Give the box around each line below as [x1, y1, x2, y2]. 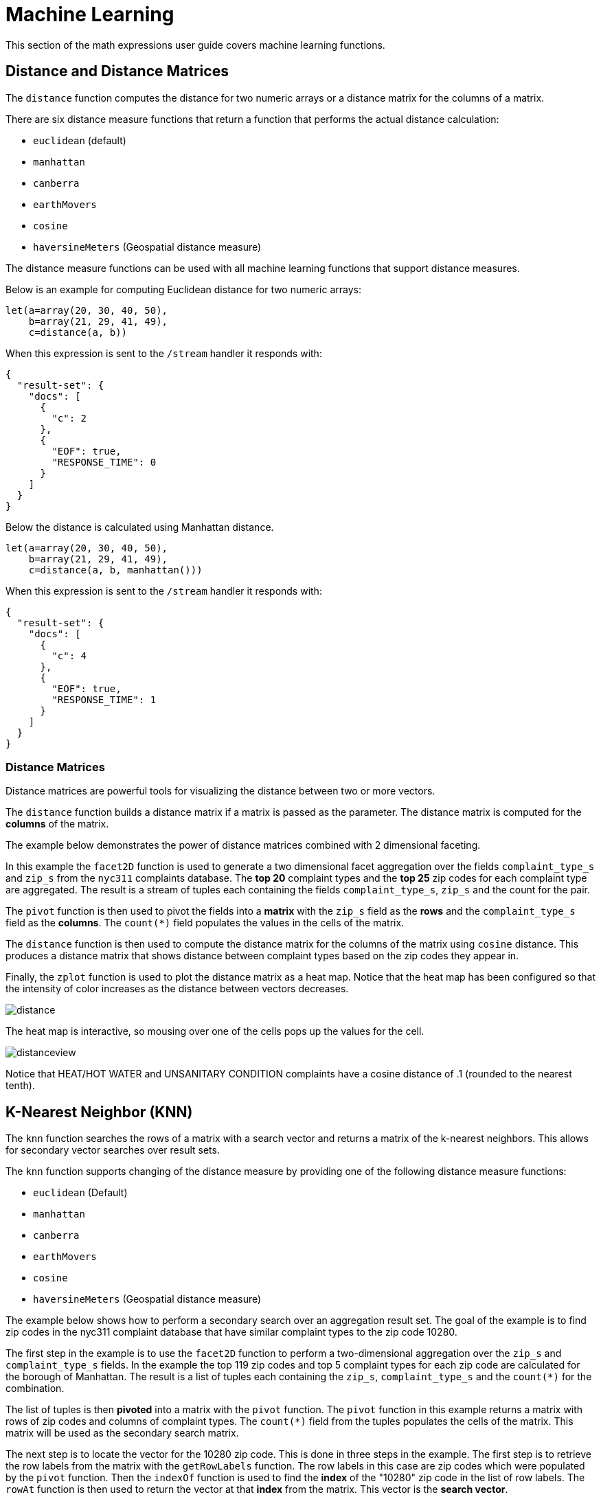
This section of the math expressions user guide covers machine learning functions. [5, 38, 385, 51]
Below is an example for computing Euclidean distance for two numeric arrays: [5, 283, 361, 295]
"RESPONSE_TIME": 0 [52, 456, 157, 468]
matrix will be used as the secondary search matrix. [5, 1427, 239, 1439]
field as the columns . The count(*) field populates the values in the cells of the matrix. [5, 917, 405, 929]
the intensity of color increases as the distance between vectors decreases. [5, 983, 349, 995]
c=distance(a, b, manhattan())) [28, 564, 203, 575]
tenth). [5, 1079, 35, 1092]
